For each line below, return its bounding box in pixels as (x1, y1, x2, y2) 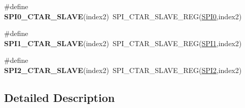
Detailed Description (4, 89, 115, 105)
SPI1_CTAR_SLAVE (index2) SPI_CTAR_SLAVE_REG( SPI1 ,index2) (4, 38, 242, 48)
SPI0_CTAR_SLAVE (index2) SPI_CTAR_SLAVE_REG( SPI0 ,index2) (4, 11, 242, 21)
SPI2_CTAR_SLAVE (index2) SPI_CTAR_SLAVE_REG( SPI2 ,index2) (4, 64, 242, 75)
